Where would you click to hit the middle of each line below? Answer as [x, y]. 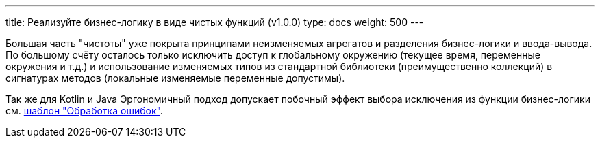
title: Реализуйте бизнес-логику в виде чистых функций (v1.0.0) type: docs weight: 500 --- [215, 22]
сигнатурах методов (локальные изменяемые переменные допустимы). [175, 78]
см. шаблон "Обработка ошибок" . [84, 111]
